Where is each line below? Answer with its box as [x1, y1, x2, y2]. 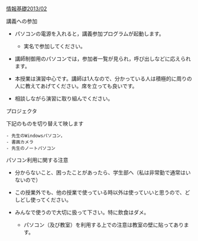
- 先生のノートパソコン [6, 146, 56, 151]
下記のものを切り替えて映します [6, 120, 84, 127]
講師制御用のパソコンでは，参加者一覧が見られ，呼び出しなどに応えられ [14, 55, 191, 62]
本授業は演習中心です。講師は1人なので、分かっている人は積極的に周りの [14, 75, 192, 82]
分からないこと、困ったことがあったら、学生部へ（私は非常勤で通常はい [14, 169, 191, 176]
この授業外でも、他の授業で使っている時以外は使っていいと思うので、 [14, 189, 185, 196]
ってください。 [35, 196, 72, 203]
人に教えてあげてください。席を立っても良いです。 [14, 82, 138, 90]
